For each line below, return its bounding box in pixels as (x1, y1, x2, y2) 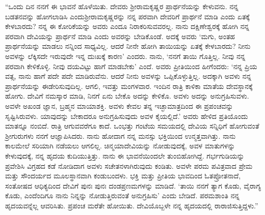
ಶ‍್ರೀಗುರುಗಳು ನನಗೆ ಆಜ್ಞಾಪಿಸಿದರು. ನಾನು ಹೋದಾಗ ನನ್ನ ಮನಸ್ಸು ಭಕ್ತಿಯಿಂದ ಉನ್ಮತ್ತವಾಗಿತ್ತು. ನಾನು (5, 130, 236, 141)
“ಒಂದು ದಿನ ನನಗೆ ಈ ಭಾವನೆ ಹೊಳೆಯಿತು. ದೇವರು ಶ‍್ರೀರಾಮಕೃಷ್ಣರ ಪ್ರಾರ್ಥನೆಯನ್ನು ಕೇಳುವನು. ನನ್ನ (5, 1, 238, 11)
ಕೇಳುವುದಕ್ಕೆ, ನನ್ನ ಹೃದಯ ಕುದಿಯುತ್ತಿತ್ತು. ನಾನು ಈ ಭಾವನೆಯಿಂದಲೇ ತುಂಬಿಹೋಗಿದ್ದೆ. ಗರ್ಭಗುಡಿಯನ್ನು (5, 150, 245, 161)
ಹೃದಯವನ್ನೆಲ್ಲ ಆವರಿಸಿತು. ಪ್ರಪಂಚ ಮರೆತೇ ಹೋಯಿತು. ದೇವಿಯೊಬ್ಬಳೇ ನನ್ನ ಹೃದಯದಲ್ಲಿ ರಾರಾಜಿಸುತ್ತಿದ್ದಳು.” (5, 200, 258, 210)
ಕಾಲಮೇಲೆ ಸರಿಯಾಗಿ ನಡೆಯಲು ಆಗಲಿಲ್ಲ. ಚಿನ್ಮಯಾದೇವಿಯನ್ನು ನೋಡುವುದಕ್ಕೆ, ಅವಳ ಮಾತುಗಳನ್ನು (5, 140, 235, 151)
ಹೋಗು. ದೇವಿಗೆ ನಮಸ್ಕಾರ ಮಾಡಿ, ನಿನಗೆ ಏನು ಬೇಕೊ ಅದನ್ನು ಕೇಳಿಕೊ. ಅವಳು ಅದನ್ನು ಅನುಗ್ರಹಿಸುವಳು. (5, 90, 249, 101)
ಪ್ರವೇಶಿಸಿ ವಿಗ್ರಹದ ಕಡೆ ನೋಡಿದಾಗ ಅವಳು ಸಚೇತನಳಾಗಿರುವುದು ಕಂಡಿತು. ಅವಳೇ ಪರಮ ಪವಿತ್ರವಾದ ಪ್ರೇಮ (5, 160, 253, 171)
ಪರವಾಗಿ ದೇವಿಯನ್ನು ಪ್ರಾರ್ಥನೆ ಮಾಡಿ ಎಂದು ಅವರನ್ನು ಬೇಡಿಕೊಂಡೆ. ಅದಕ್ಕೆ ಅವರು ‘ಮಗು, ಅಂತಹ (5, 30, 235, 41)
